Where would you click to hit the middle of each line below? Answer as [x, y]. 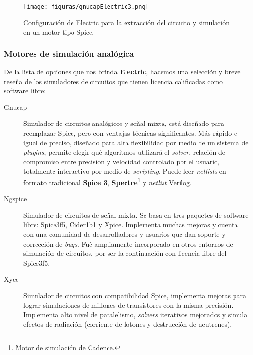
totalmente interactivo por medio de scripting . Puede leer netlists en [125, 171]
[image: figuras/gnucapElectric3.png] [86, 7]
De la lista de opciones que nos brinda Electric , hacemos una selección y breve [122, 72]
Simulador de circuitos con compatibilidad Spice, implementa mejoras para [135, 295]
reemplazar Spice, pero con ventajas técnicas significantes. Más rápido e [130, 133]
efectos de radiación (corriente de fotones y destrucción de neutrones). [128, 324]
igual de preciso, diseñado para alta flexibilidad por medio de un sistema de [136, 142]
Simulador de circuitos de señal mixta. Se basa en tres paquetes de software [136, 215]
